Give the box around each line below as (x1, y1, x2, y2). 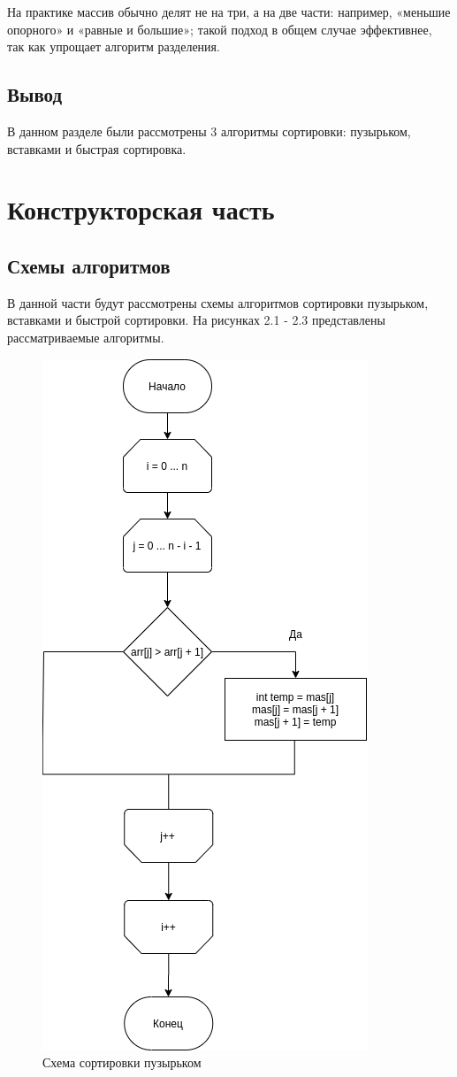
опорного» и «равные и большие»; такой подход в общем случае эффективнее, (7, 19, 432, 38)
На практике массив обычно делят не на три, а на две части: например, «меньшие (7, 3, 451, 20)
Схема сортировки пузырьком (42, 1053, 202, 1072)
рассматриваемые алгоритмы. (7, 327, 164, 346)
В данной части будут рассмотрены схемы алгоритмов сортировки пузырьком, (7, 293, 429, 312)
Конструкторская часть (7, 191, 275, 227)
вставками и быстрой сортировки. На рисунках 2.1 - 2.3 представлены (7, 311, 385, 329)
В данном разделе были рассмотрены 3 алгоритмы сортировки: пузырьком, (7, 121, 411, 140)
